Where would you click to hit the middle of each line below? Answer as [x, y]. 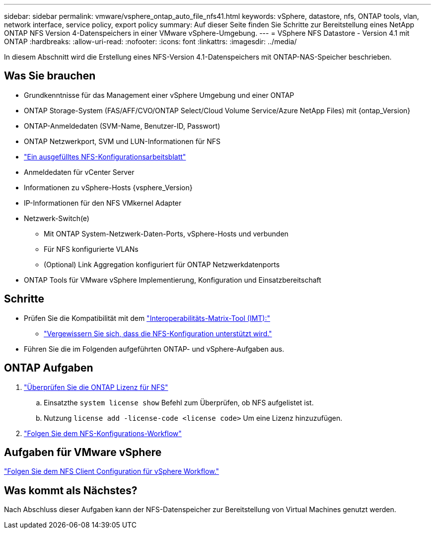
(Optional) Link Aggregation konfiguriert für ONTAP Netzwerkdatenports [162, 264]
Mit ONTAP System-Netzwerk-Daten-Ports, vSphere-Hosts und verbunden [166, 233]
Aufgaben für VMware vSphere [83, 452]
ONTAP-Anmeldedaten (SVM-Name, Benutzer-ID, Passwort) [122, 126]
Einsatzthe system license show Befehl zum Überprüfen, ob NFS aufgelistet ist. [179, 402]
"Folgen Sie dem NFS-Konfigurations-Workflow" [103, 433]
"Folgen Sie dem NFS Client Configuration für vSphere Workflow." [111, 471]
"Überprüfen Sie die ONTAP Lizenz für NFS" [96, 387]
